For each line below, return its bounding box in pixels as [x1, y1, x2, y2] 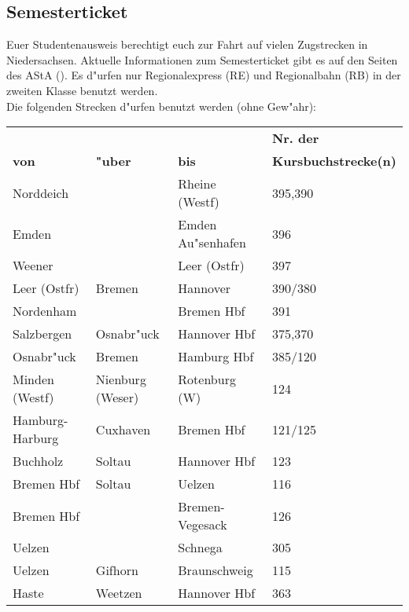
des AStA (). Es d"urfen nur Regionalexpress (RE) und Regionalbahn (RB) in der [6, 67, 401, 83]
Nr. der [271, 129, 319, 148]
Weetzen [95, 584, 142, 603]
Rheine [178, 174, 216, 193]
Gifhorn [95, 561, 138, 580]
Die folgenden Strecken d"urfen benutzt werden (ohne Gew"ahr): [6, 97, 317, 114]
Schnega [178, 538, 223, 557]
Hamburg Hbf [178, 347, 254, 366]
